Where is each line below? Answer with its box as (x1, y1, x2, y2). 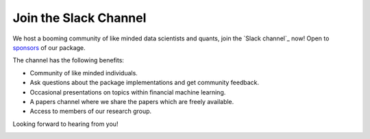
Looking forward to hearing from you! (12, 120, 119, 128)
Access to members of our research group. (29, 107, 152, 116)
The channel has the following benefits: (12, 56, 125, 64)
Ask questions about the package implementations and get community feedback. (29, 79, 260, 87)
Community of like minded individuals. (29, 68, 138, 77)
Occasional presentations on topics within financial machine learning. (29, 88, 226, 96)
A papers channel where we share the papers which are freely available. (29, 97, 234, 105)
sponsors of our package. (12, 43, 86, 51)
